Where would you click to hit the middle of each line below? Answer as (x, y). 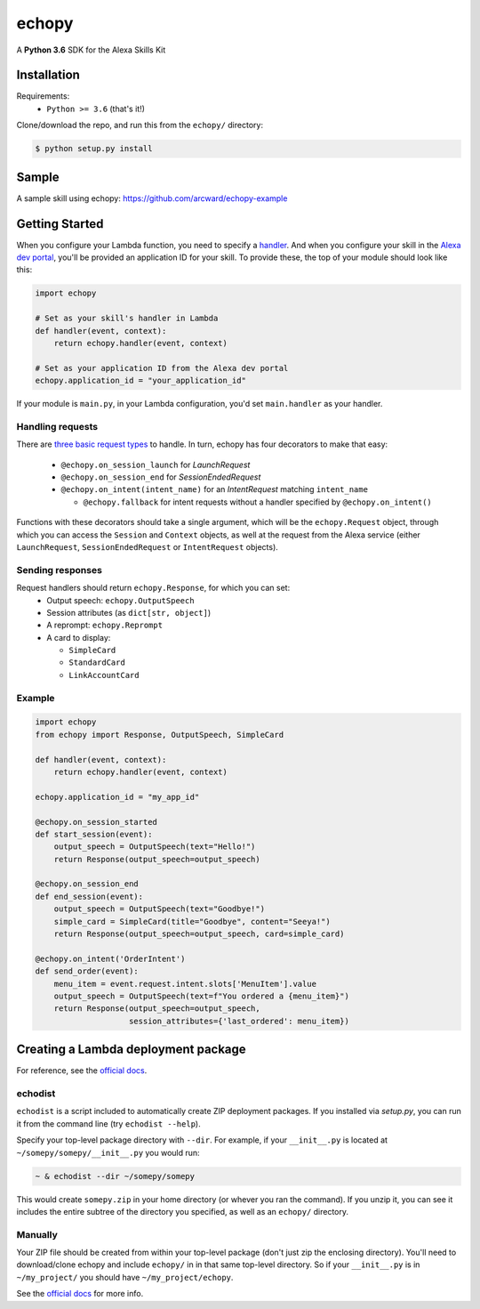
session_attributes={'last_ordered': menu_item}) (240, 1021)
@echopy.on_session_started (96, 822)
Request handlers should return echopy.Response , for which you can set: (153, 588)
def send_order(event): (87, 971)
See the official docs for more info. (80, 1294)
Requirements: (43, 96)
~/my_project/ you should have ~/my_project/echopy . (125, 1277)
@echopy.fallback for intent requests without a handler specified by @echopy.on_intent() (258, 502)
